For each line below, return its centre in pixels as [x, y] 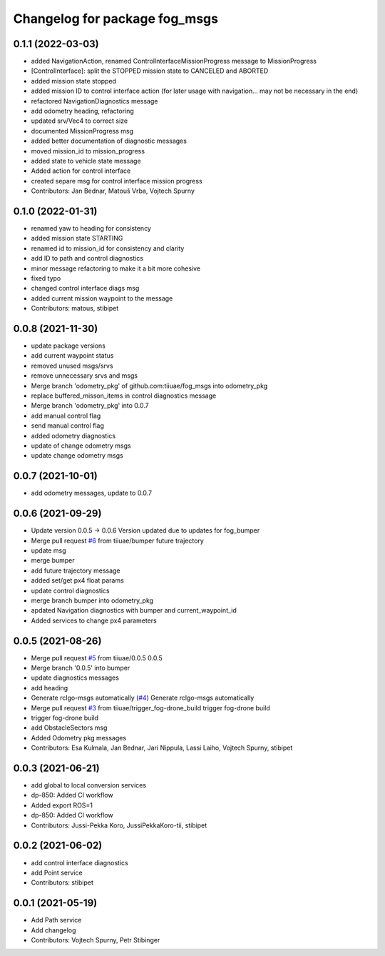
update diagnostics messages [75, 678]
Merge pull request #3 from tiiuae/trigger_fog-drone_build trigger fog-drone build [150, 708]
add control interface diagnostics [79, 862]
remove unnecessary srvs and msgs [84, 376]
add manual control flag [66, 416]
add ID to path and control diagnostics [87, 258]
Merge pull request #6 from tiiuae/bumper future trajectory [118, 540]
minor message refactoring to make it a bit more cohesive [116, 268]
